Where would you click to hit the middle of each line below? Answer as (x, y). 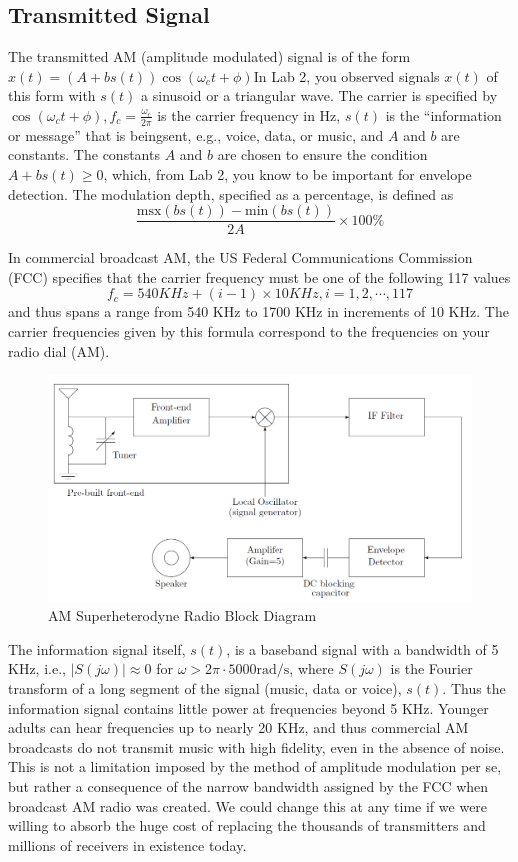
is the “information (443, 114)
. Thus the (474, 688)
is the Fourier (431, 668)
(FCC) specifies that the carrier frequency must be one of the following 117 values (259, 276)
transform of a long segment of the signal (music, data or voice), (205, 688)
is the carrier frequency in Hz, (249, 114)
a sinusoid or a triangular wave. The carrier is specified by (319, 95)
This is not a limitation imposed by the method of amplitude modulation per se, (255, 766)
